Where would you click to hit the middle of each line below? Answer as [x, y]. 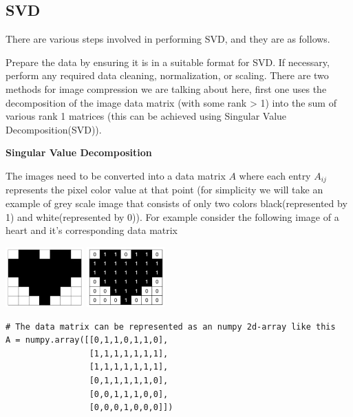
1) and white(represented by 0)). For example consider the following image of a [172, 216]
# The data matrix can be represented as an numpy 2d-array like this [171, 327]
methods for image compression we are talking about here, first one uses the [166, 88]
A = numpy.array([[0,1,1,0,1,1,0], [87, 340]
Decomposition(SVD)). [54, 129]
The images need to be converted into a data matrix [116, 175]
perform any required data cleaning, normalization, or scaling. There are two [167, 75]
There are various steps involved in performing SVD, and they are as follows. [168, 39]
